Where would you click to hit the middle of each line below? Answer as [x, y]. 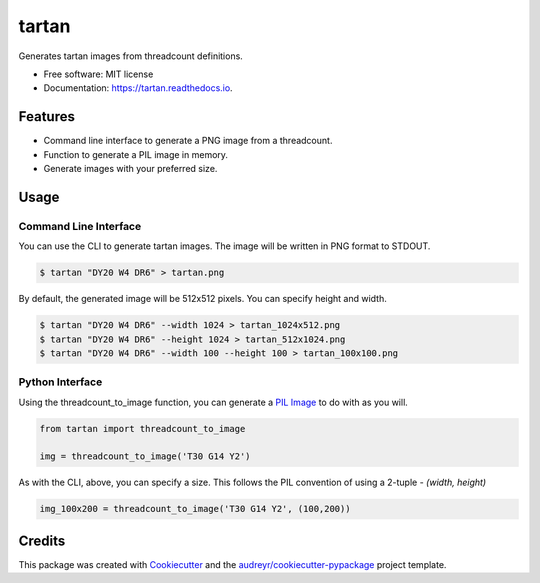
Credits [42, 540]
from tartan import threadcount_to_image [142, 428]
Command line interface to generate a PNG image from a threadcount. [188, 141]
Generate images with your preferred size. [130, 169]
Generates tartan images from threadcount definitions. [131, 56]
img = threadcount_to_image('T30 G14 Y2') [145, 456]
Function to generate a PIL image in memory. [136, 154]
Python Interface [60, 382]
